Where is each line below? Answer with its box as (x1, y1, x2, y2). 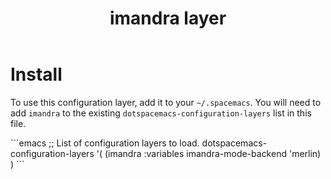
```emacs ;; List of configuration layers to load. (10, 137, 200, 149)
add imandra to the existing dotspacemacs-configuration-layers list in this (10, 107, 312, 119)
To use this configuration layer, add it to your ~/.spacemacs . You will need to (10, 96, 322, 108)
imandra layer (109, 7, 227, 30)
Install (10, 63, 63, 86)
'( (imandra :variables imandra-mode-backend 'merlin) (96, 147, 322, 159)
